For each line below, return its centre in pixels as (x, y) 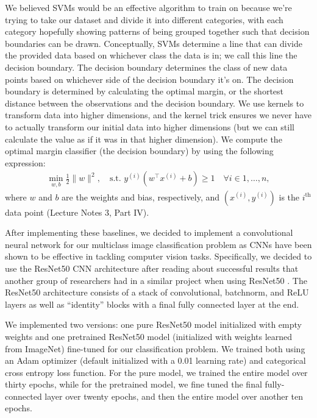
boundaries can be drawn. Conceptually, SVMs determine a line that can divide (154, 43)
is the (289, 197)
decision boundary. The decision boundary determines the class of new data (146, 67)
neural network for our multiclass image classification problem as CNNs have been (158, 244)
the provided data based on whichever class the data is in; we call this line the (151, 55)
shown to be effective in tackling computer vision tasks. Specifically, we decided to (158, 256)
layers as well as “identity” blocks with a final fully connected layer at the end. (152, 304)
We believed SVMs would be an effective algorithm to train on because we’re (148, 7)
